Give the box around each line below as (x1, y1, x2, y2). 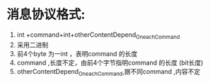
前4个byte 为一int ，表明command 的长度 (16, 49, 138, 57)
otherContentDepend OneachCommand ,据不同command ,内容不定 (16, 67, 201, 77)
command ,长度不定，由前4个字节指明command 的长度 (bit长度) (16, 58, 204, 67)
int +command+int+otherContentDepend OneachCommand (16, 30, 180, 40)
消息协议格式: (6, 6, 86, 23)
